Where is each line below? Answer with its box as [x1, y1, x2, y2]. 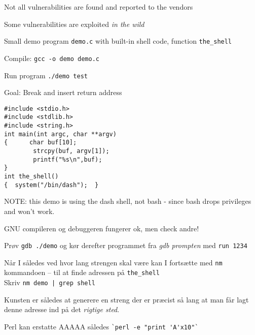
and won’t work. [4, 205, 55, 216]
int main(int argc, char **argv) [4, 130, 117, 138]
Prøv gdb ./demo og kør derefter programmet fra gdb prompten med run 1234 [4, 240, 247, 251]
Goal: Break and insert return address [4, 87, 122, 98]
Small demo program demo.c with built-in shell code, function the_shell [4, 36, 232, 46]
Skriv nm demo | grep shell [4, 277, 95, 288]
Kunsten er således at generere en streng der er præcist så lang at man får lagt [4, 294, 249, 304]
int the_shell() [4, 173, 59, 180]
